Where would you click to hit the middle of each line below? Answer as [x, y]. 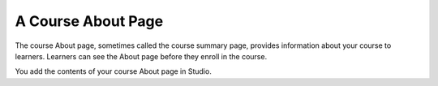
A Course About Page [89, 21]
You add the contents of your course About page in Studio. [114, 71]
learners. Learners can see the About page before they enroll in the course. [141, 56]
